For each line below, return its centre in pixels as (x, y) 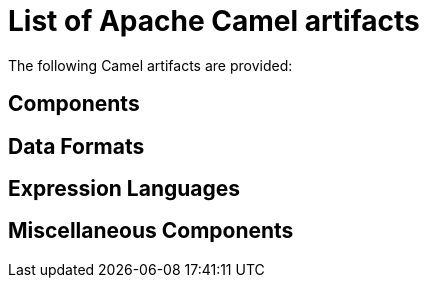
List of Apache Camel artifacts (214, 21)
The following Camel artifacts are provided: (150, 65)
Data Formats (76, 146)
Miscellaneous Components (151, 231)
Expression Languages (124, 189)
